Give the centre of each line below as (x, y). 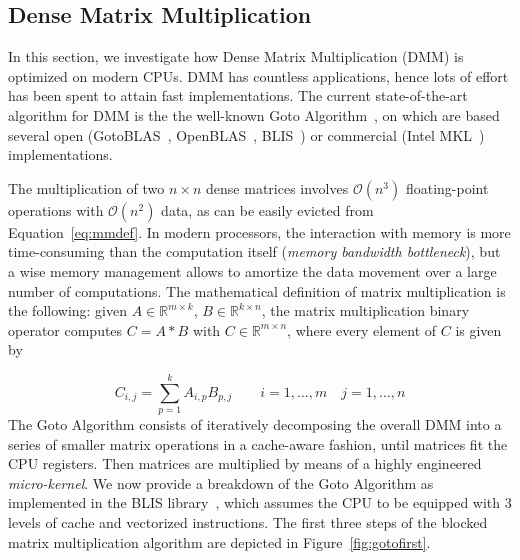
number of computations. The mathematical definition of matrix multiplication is (257, 290)
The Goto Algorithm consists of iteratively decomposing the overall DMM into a (255, 424)
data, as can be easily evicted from (267, 209)
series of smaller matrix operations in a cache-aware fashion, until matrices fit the (258, 443)
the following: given (68, 310)
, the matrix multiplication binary (365, 310)
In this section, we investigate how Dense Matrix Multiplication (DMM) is (236, 56)
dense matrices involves (277, 187)
